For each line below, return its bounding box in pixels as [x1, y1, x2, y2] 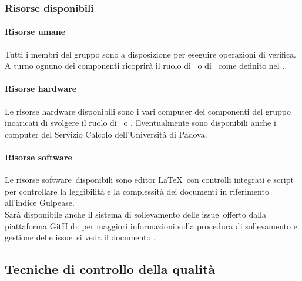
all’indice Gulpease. [5, 196, 75, 209]
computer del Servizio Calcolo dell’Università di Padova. [5, 128, 207, 140]
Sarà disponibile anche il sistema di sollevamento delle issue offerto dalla [5, 208, 267, 220]
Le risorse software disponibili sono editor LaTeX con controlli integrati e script [5, 173, 294, 186]
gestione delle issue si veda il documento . [5, 231, 156, 243]
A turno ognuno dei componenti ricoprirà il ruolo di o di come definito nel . [5, 59, 285, 72]
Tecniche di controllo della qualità [5, 260, 216, 278]
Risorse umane [5, 25, 66, 38]
